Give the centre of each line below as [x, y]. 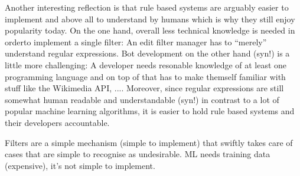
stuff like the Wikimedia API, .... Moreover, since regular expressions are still [144, 88]
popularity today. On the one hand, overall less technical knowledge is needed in [150, 30]
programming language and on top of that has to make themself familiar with [145, 76]
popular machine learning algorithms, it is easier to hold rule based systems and [150, 111]
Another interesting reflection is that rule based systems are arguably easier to [147, 7]
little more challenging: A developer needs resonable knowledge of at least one [146, 64]
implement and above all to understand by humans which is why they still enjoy [150, 19]
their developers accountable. [57, 122]
